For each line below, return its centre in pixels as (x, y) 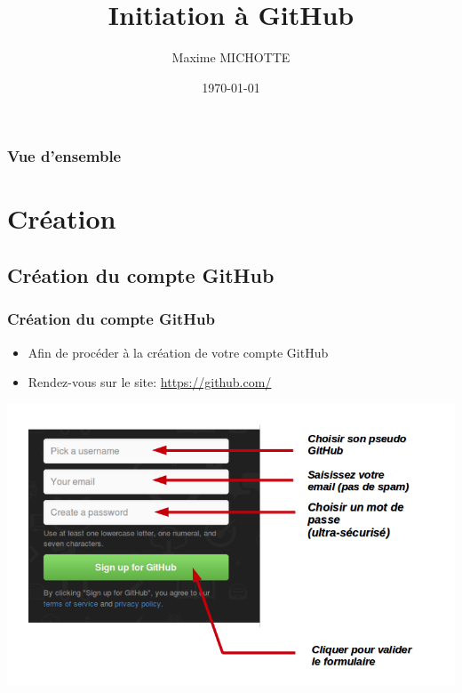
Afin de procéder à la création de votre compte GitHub (178, 352)
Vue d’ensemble (64, 156)
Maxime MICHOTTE (231, 57)
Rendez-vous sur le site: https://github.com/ (150, 382)
